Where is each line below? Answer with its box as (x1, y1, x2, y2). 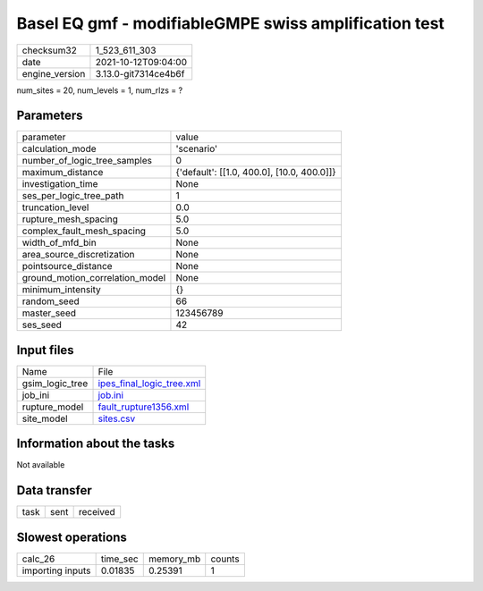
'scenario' (175, 143, 218, 156)
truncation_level (21, 201, 89, 214)
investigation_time (21, 178, 98, 190)
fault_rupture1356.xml (97, 401, 190, 413)
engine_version (21, 67, 86, 80)
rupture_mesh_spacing (21, 213, 118, 225)
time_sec (100, 553, 139, 565)
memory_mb (148, 553, 201, 565)
